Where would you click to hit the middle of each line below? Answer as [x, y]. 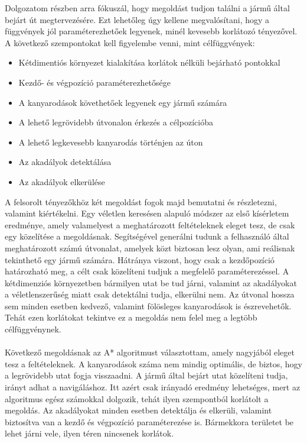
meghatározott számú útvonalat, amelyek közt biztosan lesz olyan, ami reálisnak [150, 248]
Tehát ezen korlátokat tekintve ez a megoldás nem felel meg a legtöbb [131, 317]
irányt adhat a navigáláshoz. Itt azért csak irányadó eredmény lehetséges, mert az [153, 387]
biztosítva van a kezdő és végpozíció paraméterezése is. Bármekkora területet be [149, 421]
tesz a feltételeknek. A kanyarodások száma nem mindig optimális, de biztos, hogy [153, 363]
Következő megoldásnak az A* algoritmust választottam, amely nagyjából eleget [150, 352]
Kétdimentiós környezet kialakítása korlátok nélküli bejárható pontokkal [149, 62]
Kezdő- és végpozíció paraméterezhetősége [95, 82]
